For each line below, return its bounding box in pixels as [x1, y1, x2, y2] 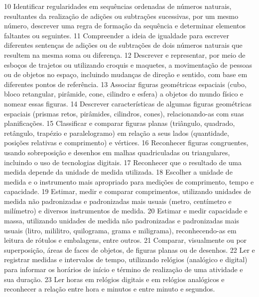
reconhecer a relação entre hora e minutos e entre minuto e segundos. [4, 284, 215, 294]
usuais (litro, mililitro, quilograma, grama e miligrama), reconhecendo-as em [4, 225, 237, 235]
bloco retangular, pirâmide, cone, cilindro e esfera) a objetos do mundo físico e [4, 89, 244, 99]
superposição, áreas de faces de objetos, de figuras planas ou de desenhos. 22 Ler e [4, 244, 255, 255]
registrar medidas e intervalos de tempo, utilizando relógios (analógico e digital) [4, 254, 248, 265]
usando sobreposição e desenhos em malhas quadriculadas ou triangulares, [4, 147, 230, 157]
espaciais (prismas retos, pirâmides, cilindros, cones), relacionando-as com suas [4, 108, 244, 118]
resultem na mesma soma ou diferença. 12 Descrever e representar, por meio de [4, 49, 246, 60]
